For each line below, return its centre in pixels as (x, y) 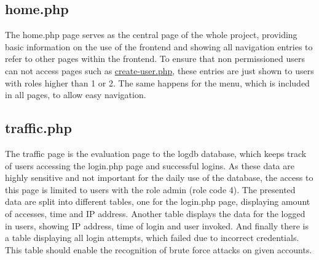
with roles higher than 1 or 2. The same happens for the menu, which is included (157, 82)
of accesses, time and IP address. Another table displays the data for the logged (155, 213)
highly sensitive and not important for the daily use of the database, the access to (159, 178)
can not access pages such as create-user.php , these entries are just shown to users (159, 70)
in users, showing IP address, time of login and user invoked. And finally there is (157, 225)
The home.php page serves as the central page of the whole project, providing (151, 35)
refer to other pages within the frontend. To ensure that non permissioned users (155, 59)
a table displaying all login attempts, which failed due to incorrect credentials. (152, 238)
